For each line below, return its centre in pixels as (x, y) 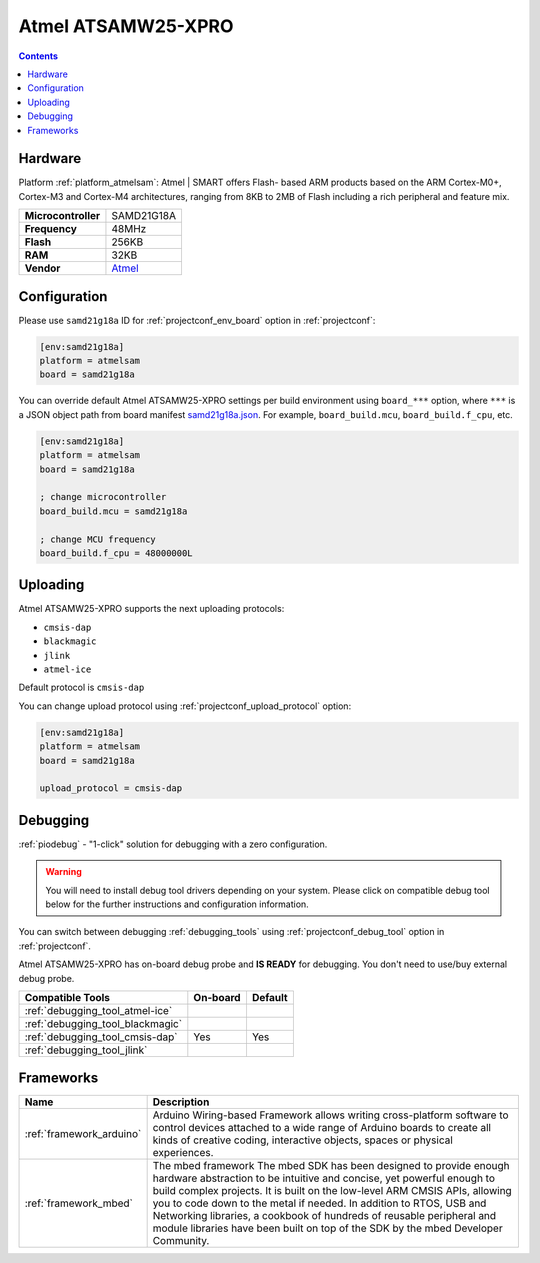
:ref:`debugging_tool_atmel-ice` (98, 1010)
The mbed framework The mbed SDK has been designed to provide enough (331, 1166)
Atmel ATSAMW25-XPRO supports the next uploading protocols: (151, 609)
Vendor (42, 268)
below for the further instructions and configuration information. (177, 904)
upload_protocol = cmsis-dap (111, 788)
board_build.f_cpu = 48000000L (116, 553)
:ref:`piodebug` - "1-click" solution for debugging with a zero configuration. (173, 844)
